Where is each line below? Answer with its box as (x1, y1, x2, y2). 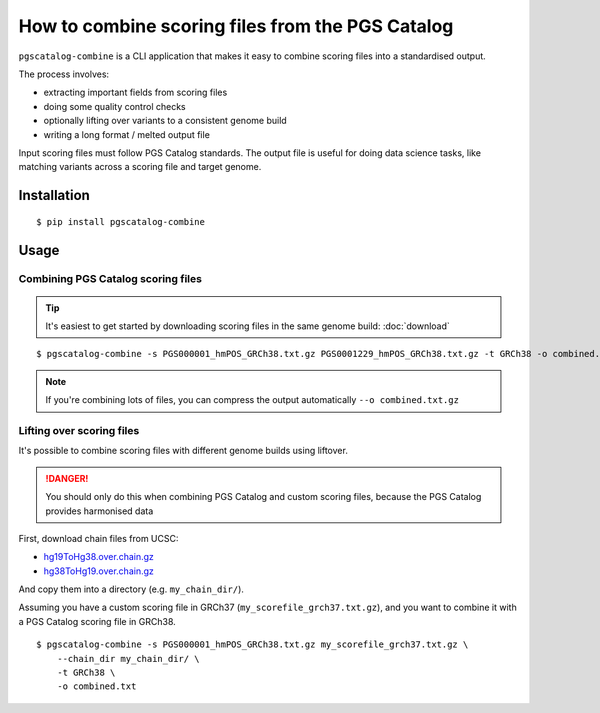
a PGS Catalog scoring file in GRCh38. (18, 615, 177, 627)
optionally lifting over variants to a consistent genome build (43, 115, 287, 127)
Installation (18, 187, 90, 204)
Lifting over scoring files (18, 423, 140, 437)
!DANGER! (45, 472, 89, 484)
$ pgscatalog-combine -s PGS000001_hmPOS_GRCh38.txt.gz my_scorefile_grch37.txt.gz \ (36, 639, 469, 650)
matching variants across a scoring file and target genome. (18, 161, 262, 173)
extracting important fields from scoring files (43, 86, 228, 99)
